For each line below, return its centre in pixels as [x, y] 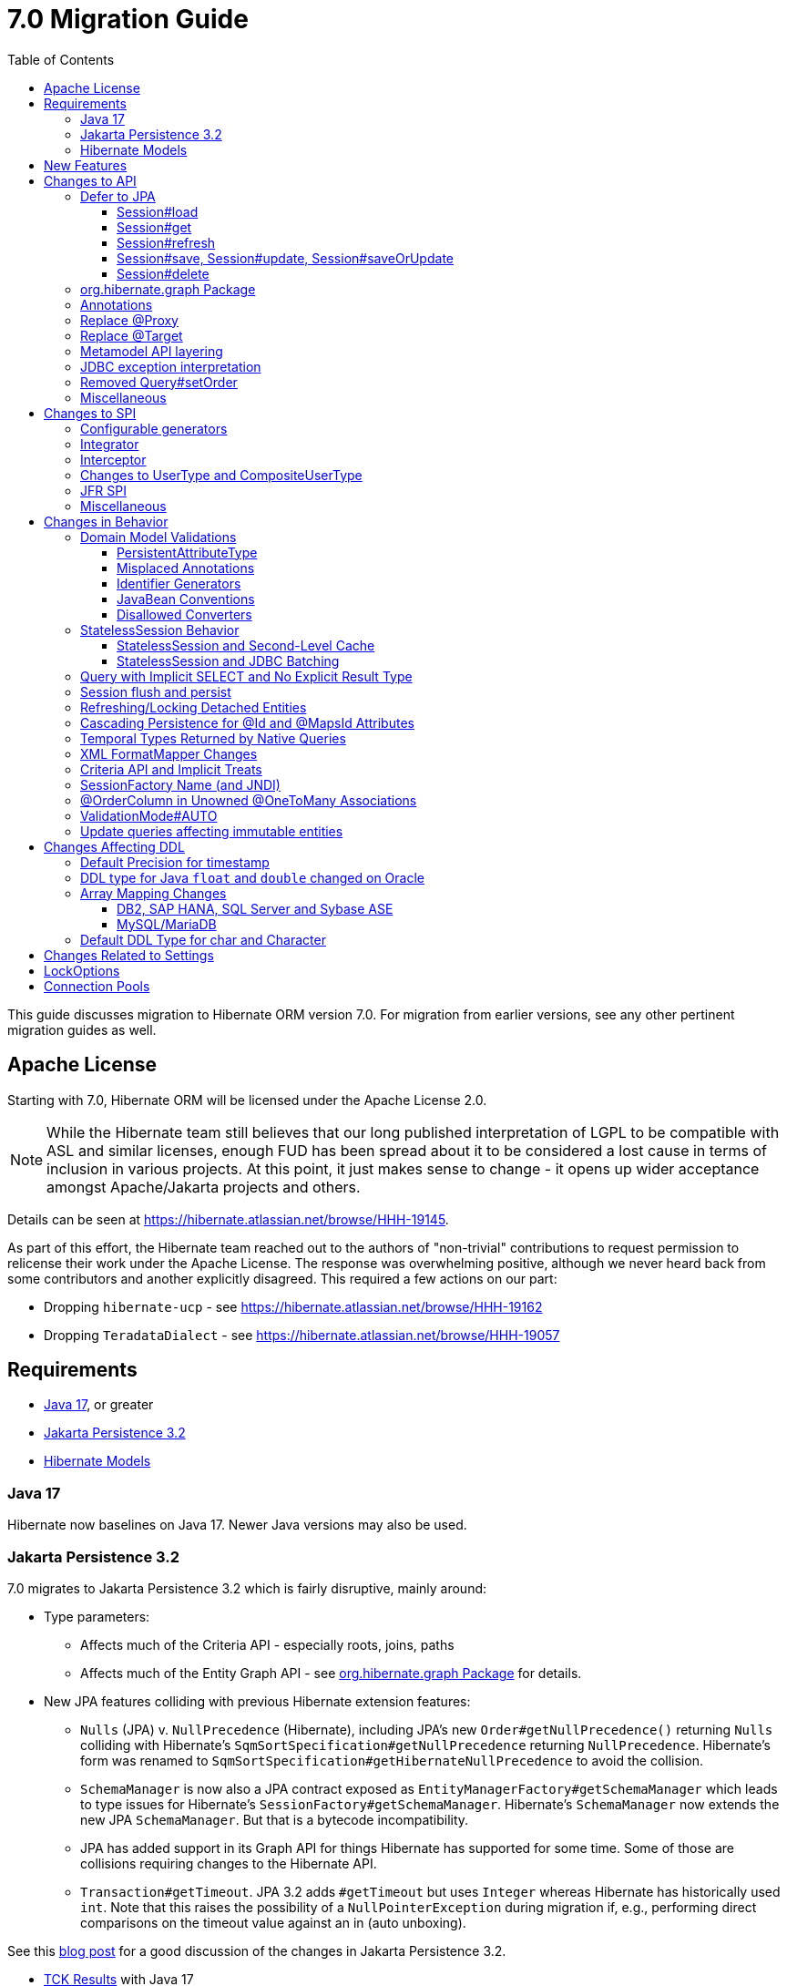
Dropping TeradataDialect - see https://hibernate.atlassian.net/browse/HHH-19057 [302, 1335]
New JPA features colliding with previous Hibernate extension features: [257, 1701]
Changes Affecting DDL [114, 846]
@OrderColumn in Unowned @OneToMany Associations [249, 800]
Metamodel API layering [152, 351]
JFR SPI [103, 490]
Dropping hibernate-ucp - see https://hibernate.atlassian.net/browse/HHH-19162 [293, 1306]
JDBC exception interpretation [171, 366]
